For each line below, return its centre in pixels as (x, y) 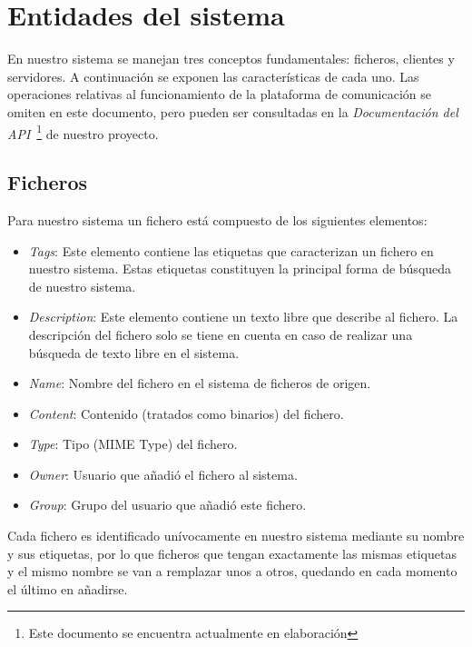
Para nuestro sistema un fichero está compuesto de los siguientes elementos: (217, 219)
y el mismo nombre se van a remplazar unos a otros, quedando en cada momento (232, 571)
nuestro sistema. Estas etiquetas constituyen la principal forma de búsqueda (240, 269)
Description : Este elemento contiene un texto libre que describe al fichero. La (243, 317)
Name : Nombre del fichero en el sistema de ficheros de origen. (200, 383)
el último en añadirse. (68, 588)
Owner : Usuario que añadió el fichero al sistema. (163, 474)
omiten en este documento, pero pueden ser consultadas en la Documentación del (233, 111)
